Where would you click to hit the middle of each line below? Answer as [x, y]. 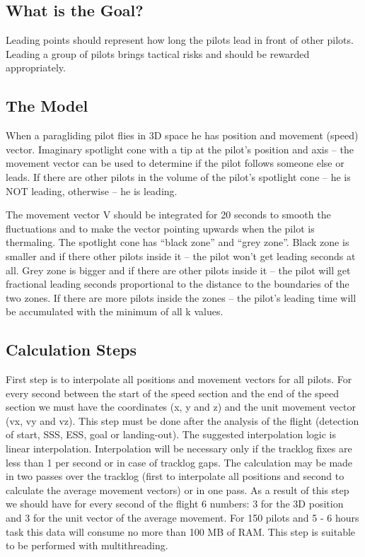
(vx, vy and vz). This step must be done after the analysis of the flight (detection [182, 420]
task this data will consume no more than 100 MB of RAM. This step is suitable [181, 531]
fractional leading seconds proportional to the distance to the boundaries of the [178, 284]
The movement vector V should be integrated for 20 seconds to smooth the [168, 215]
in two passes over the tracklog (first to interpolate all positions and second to [175, 476]
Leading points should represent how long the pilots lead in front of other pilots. [180, 40]
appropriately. [36, 68]
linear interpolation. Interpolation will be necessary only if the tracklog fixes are [179, 448]
